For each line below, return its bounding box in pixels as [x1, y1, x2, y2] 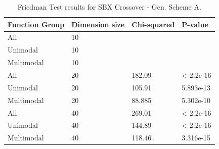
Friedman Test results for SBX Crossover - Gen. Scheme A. [17, 2, 201, 12]
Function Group [8, 19, 65, 29]
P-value [182, 19, 208, 29]
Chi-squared [132, 19, 175, 29]
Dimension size [71, 19, 125, 29]
